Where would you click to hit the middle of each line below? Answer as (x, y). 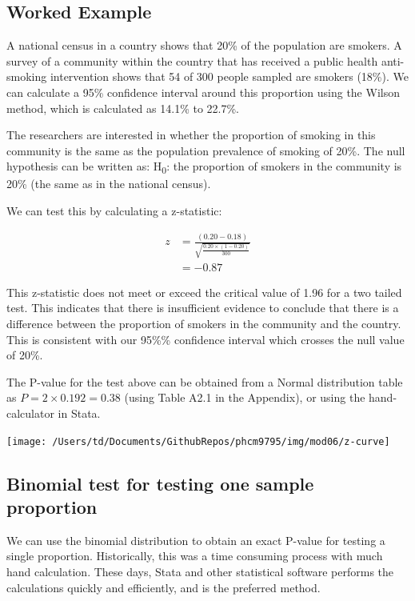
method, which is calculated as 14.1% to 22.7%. (123, 108)
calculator (30, 413)
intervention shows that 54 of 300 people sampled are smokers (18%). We (229, 76)
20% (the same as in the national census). (109, 184)
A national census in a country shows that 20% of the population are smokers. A (204, 45)
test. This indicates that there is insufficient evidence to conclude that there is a (203, 308)
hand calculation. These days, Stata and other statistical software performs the (200, 571)
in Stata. (79, 413)
